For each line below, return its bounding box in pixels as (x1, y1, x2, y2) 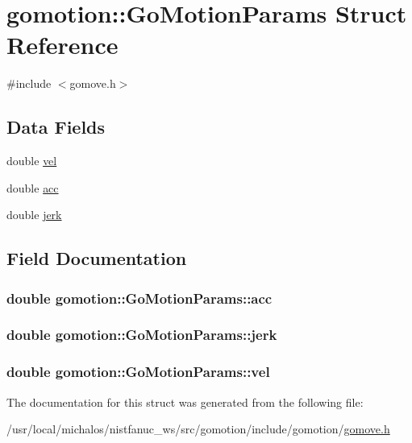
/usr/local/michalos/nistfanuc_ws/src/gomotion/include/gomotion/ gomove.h (6, 420, 390, 437)
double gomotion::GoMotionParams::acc (6, 288, 273, 308)
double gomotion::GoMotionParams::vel (6, 362, 270, 382)
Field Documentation (6, 246, 187, 271)
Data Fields (6, 114, 106, 139)
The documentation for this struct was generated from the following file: (6, 393, 364, 410)
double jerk (6, 206, 62, 223)
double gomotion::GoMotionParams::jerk (6, 325, 277, 345)
